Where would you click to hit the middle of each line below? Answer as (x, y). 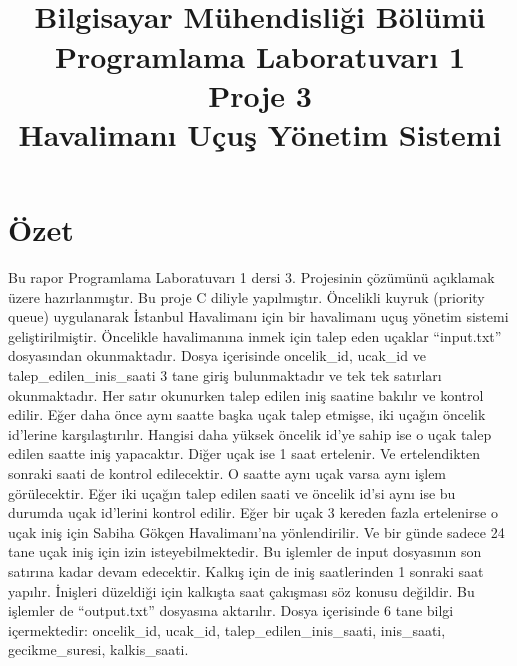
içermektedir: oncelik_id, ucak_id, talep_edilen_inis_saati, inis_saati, (227, 629)
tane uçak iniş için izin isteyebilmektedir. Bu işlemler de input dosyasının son (245, 551)
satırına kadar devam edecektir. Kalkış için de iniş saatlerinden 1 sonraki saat (246, 570)
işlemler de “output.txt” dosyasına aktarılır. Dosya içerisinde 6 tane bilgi (231, 610)
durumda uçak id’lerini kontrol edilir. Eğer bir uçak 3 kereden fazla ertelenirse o (253, 512)
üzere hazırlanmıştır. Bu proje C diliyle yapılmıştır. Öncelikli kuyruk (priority (246, 296)
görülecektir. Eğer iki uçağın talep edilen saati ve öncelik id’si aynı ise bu (232, 492)
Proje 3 (260, 94)
